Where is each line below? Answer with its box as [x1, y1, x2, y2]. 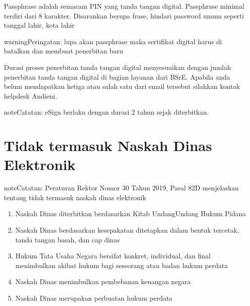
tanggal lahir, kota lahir [4, 20, 75, 30]
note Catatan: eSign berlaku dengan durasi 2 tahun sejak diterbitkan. [4, 107, 209, 117]
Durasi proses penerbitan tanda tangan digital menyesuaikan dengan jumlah [4, 62, 231, 72]
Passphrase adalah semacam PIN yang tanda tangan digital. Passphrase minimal [4, 1, 245, 11]
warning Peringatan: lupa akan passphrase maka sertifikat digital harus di [4, 36, 222, 46]
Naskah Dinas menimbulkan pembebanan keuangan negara [15, 276, 191, 287]
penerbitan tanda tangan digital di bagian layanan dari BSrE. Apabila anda [4, 71, 230, 82]
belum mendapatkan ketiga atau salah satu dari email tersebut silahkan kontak [4, 81, 240, 91]
